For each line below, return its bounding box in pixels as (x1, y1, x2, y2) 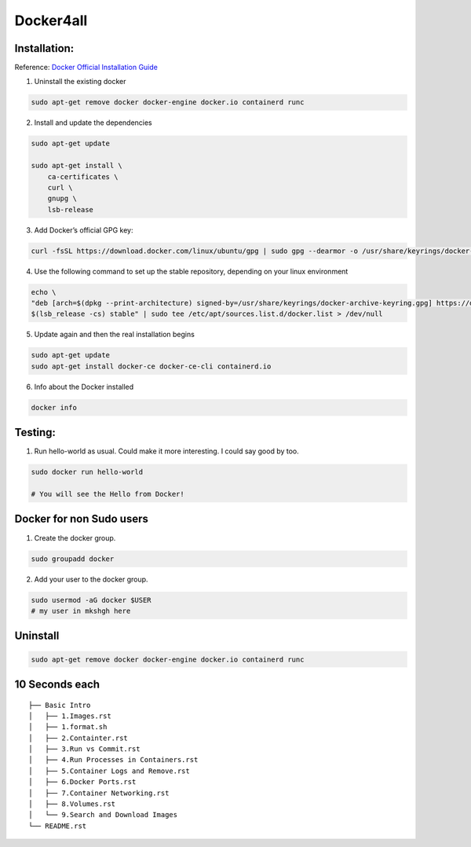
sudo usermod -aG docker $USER (31, 596, 152, 604)
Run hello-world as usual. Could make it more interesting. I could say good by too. (34, 446, 300, 456)
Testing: (14, 426, 57, 439)
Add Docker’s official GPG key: (34, 225, 133, 235)
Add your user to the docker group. (34, 574, 148, 584)
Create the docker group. (34, 533, 116, 542)
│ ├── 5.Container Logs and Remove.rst (28, 766, 190, 775)
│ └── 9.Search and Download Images (28, 810, 178, 819)
